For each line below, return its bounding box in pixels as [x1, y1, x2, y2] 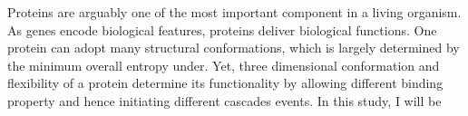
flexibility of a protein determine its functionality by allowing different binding [7, 73, 444, 92]
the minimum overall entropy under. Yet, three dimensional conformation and [7, 55, 440, 74]
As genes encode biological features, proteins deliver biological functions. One [7, 20, 437, 39]
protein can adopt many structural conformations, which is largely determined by [7, 38, 460, 57]
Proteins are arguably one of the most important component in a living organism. [7, 3, 462, 21]
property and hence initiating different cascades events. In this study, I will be [7, 91, 442, 110]
